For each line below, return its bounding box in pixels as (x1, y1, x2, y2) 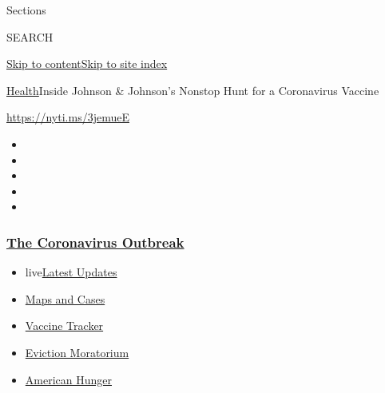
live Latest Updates (25, 264, 117, 280)
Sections (6, 2, 46, 18)
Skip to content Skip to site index (6, 55, 168, 72)
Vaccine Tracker (25, 317, 104, 334)
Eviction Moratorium (25, 343, 129, 360)
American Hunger (25, 371, 112, 387)
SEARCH (6, 28, 54, 45)
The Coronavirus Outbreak (6, 232, 185, 252)
